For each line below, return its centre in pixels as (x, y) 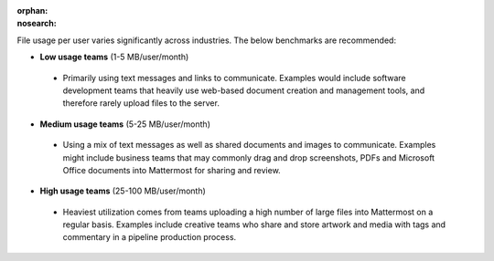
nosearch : (37, 24)
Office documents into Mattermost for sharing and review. (172, 170)
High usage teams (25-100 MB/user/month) (123, 191)
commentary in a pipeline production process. (150, 237)
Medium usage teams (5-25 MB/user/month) (125, 124)
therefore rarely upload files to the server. (141, 103)
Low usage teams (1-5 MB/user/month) (114, 57)
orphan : (32, 10)
